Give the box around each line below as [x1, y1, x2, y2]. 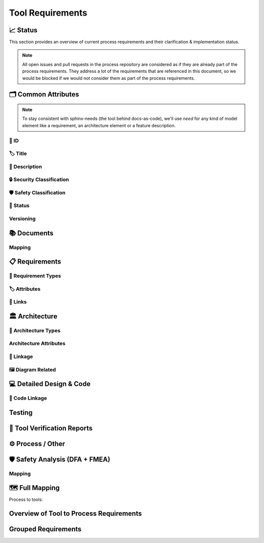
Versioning [9, 215, 36, 222]
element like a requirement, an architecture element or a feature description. [22, 122, 176, 128]
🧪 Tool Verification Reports [9, 424, 93, 432]
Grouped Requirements [9, 525, 82, 533]
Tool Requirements [9, 7, 88, 18]
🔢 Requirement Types [9, 272, 61, 279]
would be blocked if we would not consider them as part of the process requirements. [22, 75, 195, 81]
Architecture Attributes [9, 340, 66, 347]
